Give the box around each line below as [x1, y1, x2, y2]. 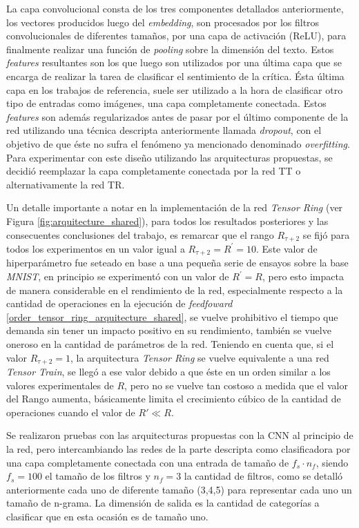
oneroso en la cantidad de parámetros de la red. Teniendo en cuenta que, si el [6, 336, 334, 351]
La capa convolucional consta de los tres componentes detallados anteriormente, [6, 1, 344, 15]
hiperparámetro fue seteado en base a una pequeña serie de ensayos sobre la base [6, 255, 349, 270]
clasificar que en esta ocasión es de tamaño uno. [6, 509, 208, 523]
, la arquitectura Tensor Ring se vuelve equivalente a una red [70, 350, 329, 364]
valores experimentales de [6, 378, 114, 392]
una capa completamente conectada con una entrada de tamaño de [6, 455, 289, 469]
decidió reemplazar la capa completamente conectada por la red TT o [6, 164, 301, 178]
